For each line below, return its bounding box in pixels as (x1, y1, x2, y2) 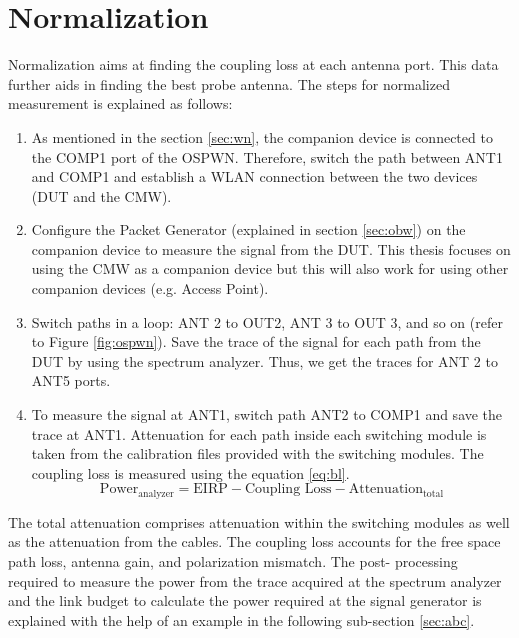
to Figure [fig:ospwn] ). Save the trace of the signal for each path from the (31, 331, 481, 352)
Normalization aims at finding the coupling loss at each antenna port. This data (8, 54, 499, 75)
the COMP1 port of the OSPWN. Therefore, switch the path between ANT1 (31, 146, 503, 167)
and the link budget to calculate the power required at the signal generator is (8, 590, 482, 611)
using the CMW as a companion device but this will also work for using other (31, 258, 509, 279)
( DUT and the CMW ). (31, 185, 172, 206)
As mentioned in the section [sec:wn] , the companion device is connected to (31, 126, 493, 147)
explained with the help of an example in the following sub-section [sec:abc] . (8, 609, 475, 630)
